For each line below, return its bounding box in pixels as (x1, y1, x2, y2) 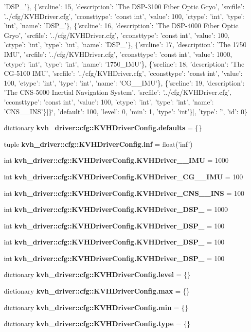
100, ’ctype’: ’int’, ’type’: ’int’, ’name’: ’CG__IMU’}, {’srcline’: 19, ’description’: (4, 77, 245, 87)
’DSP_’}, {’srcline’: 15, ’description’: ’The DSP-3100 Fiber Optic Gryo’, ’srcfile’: (4, 1, 245, 11)
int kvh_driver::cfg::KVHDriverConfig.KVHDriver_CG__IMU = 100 (4, 171, 243, 181)
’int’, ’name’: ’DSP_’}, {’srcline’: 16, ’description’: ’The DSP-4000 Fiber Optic (4, 20, 238, 31)
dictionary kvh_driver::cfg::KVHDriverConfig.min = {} (4, 302, 188, 312)
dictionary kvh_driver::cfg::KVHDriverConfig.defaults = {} (4, 122, 202, 133)
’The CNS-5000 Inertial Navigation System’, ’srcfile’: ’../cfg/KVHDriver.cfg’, (4, 87, 232, 97)
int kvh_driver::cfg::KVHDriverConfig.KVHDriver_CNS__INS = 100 (4, 188, 245, 198)
